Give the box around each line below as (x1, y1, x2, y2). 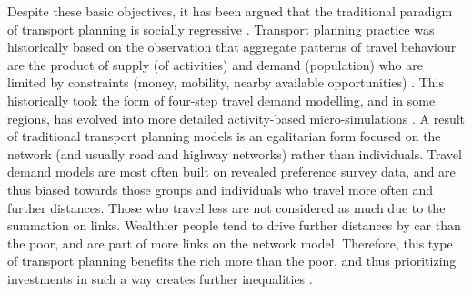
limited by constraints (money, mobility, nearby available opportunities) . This (7, 73, 444, 92)
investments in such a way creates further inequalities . (7, 269, 313, 288)
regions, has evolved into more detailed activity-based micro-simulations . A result (7, 108, 466, 127)
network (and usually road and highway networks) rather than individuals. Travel (7, 144, 462, 163)
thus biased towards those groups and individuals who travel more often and (7, 179, 434, 198)
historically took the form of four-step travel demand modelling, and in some (7, 90, 436, 109)
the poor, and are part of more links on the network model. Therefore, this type (7, 233, 453, 252)
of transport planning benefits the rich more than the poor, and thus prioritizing (7, 251, 457, 270)
